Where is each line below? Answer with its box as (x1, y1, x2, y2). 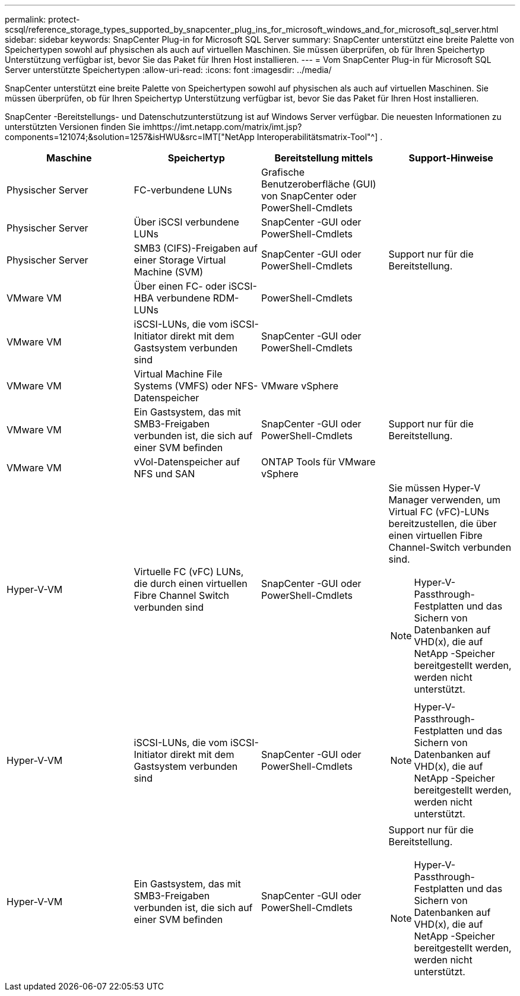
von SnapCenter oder (261, 190, 357, 202)
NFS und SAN (134, 468, 195, 480)
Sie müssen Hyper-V (388, 482, 481, 494)
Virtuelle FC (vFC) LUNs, (134, 566, 244, 578)
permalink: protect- (5, 14, 80, 24)
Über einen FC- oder (134, 280, 226, 292)
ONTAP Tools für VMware (261, 456, 376, 468)
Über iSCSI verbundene (134, 216, 239, 228)
